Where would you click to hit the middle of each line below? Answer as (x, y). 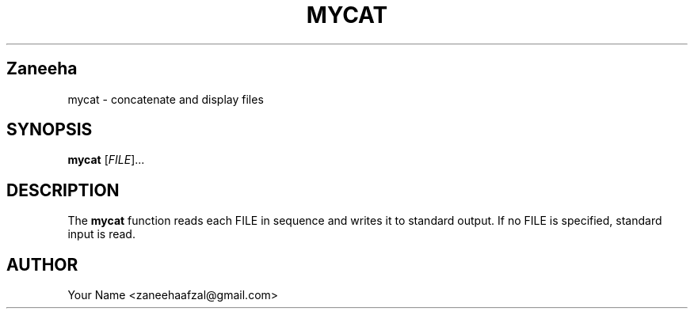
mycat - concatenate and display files (166, 99)
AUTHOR (42, 264)
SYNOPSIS (50, 130)
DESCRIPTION (63, 190)
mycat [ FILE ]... (106, 160)
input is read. (101, 234)
